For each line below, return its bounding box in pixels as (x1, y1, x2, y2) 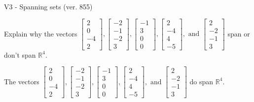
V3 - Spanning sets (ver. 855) (4, 1, 93, 11)
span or (227, 28, 250, 38)
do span (189, 76, 214, 86)
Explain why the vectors (4, 28, 77, 38)
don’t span (4, 49, 36, 60)
